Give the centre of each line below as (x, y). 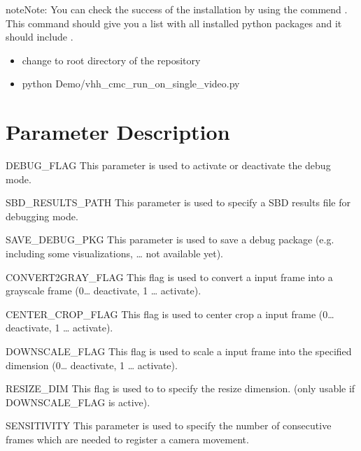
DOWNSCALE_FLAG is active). (78, 402)
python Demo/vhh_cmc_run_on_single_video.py (131, 84)
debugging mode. (42, 216)
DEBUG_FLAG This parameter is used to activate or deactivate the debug (168, 165)
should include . (40, 37)
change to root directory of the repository (111, 60)
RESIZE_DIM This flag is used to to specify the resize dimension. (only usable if (180, 388)
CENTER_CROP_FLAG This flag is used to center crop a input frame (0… (170, 314)
